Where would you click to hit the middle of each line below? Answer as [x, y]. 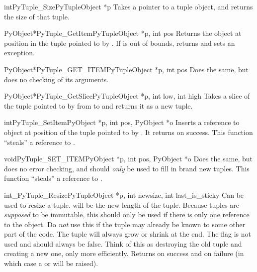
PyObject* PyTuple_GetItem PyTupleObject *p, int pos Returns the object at [123, 33]
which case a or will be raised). [51, 263]
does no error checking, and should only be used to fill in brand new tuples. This [127, 168]
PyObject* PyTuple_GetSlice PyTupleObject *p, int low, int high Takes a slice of [127, 96]
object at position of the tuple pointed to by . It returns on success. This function [128, 132]
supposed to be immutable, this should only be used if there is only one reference [127, 214]
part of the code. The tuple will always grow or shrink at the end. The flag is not [128, 234]
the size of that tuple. [37, 16]
